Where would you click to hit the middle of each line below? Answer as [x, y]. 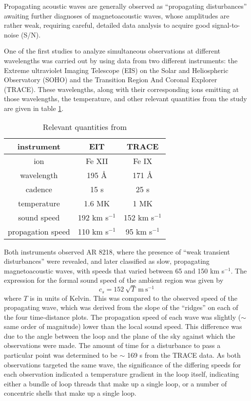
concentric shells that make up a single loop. [70, 393]
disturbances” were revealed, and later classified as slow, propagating [107, 261]
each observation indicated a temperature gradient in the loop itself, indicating [122, 374]
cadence [39, 189]
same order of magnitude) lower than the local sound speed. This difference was [123, 326]
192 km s [93, 217]
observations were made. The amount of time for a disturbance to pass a [112, 345]
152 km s [139, 217]
